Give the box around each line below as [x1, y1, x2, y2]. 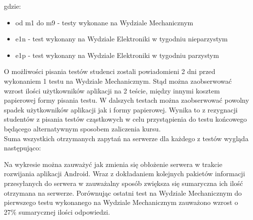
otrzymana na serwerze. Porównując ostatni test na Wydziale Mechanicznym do [4, 187, 242, 198]
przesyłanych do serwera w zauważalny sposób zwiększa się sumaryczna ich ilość [4, 178, 243, 188]
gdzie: [4, 1, 21, 11]
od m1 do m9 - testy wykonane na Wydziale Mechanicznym [15, 17, 194, 27]
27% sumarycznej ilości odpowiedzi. [4, 206, 110, 217]
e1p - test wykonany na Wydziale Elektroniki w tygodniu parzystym [15, 50, 219, 60]
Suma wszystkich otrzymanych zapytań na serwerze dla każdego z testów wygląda [4, 133, 249, 143]
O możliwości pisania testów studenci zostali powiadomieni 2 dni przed [4, 66, 215, 76]
